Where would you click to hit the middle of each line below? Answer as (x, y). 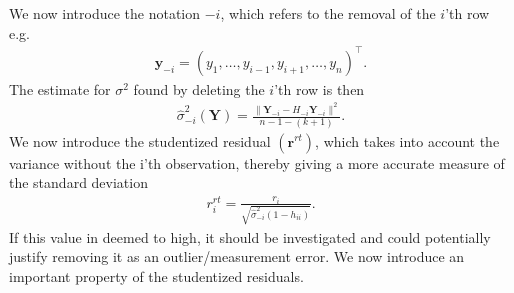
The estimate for (60, 88)
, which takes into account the (407, 140)
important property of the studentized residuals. (156, 275)
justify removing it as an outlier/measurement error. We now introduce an (237, 256)
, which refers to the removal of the (328, 13)
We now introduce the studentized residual (140, 140)
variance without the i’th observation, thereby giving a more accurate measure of (257, 162)
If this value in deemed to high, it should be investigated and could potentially (250, 236)
